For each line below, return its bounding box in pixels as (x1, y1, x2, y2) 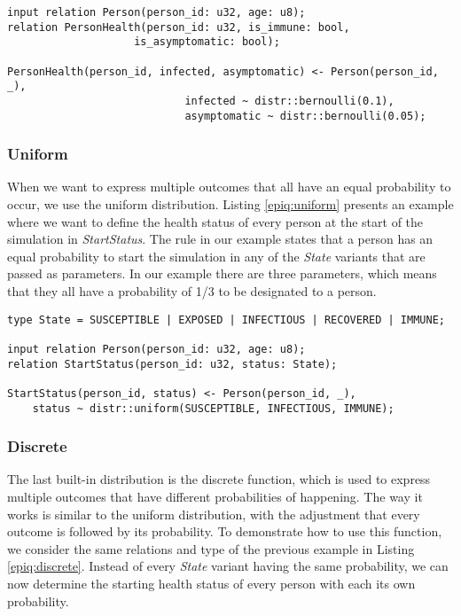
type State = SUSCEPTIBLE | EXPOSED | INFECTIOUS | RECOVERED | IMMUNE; (7, 313, 445, 326)
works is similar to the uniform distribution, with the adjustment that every (7, 504, 420, 523)
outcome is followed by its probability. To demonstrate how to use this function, (7, 522, 442, 541)
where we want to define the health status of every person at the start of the (7, 212, 424, 230)
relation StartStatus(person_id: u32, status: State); (7, 357, 338, 370)
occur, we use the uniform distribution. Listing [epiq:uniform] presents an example (7, 195, 454, 214)
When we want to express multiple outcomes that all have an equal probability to (7, 177, 451, 196)
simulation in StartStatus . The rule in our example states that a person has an (7, 230, 434, 248)
